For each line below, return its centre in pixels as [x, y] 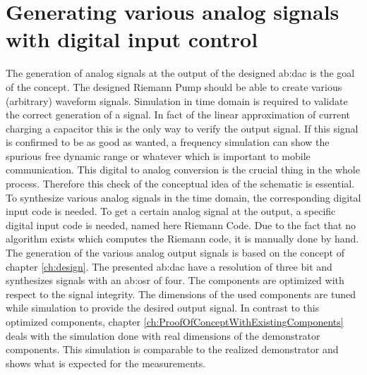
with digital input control [132, 39]
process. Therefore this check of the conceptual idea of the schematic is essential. [180, 184]
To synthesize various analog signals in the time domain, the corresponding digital [183, 197]
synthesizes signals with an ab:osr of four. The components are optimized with [175, 280]
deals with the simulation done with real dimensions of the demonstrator [163, 335]
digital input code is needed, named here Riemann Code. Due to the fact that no [181, 225]
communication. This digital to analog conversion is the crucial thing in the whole [183, 170]
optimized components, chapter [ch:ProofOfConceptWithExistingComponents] [175, 321]
